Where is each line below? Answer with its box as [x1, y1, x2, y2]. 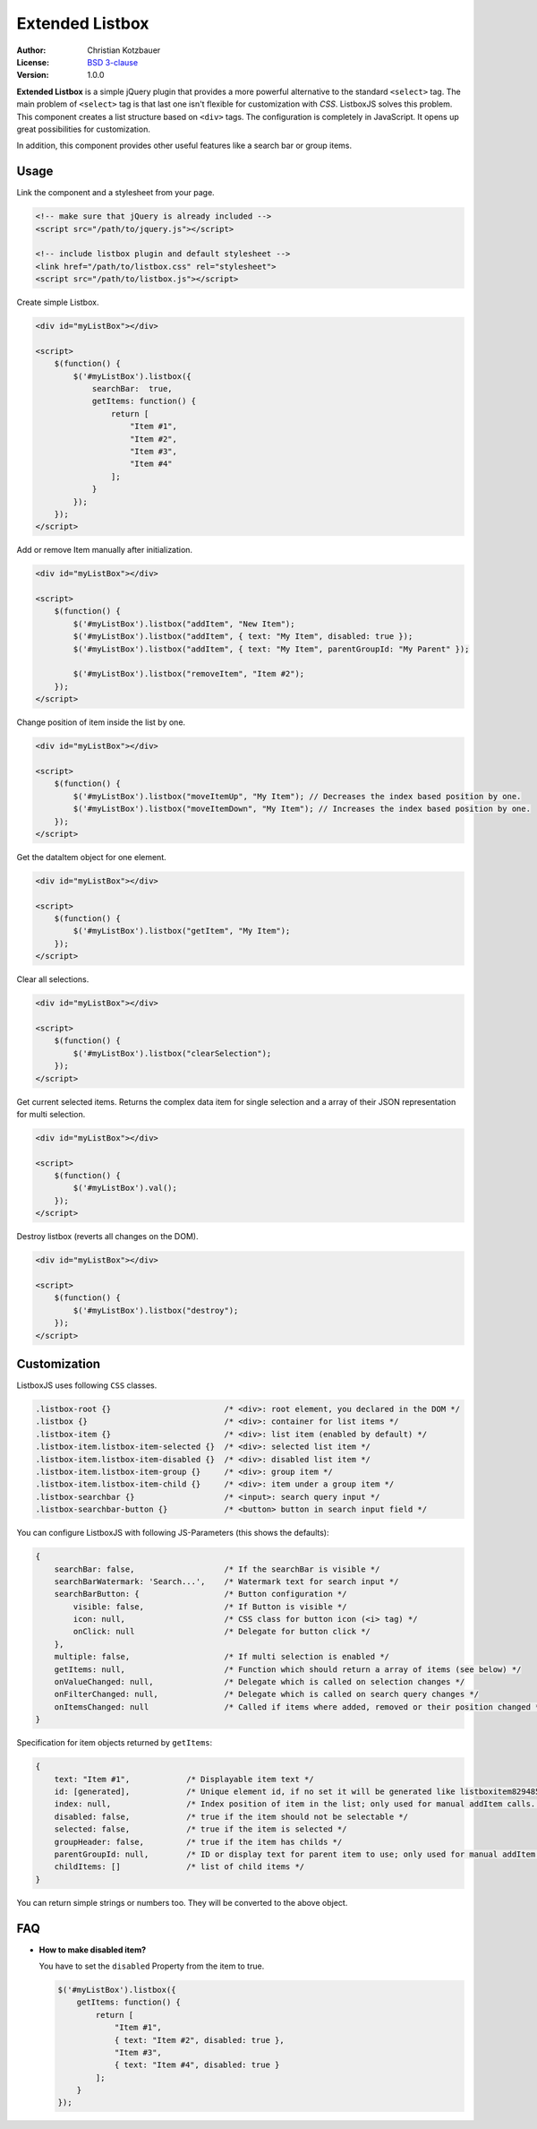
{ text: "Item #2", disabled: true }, [114, 2035, 286, 2045]
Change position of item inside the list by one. [16, 717, 186, 728]
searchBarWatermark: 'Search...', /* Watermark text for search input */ [54, 1576, 399, 1586]
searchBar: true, [91, 384, 174, 394]
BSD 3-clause [87, 56, 139, 67]
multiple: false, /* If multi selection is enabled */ [54, 1651, 389, 1662]
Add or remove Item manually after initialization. [16, 545, 192, 556]
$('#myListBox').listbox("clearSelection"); [72, 1048, 272, 1058]
